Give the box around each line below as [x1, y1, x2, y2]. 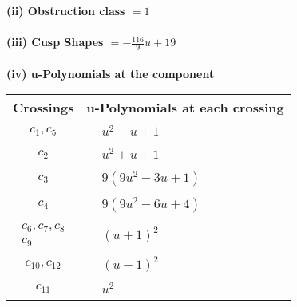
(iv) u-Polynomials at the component [6, 65, 215, 81]
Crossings [13, 98, 74, 117]
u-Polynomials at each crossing [86, 98, 284, 117]
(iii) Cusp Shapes [6, 33, 104, 50]
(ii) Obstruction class [6, 2, 125, 18]
